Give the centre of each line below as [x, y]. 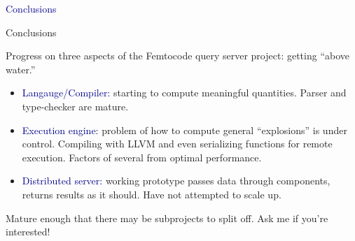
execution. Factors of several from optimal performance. [142, 157]
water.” [21, 69]
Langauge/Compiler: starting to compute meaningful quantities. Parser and [184, 93]
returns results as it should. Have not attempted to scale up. [152, 194]
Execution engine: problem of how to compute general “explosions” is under [185, 130]
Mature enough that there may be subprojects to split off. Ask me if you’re [167, 218]
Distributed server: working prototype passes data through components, [176, 181]
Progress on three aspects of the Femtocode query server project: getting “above [178, 56]
